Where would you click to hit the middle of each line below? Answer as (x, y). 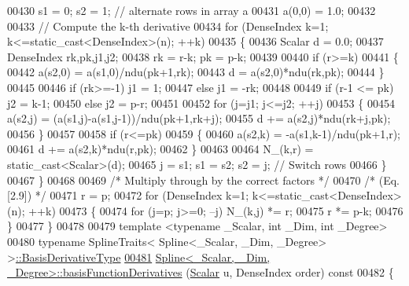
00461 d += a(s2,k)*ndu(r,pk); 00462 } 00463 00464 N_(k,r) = (160, 149)
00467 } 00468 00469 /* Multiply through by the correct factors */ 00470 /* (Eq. (204, 180)
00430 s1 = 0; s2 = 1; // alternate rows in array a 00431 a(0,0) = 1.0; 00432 (192, 10)
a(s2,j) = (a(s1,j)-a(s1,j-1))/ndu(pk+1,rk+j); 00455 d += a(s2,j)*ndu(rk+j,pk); (199, 118)
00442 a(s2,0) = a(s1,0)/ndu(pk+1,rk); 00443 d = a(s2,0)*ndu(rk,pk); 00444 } (196, 72)
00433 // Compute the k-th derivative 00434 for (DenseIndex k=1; (168, 26)
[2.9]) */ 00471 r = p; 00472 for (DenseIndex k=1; (128, 195)
